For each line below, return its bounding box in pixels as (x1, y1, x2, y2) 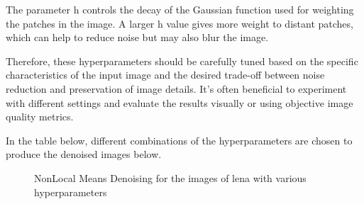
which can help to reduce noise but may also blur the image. (6, 30, 269, 45)
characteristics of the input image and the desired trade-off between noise (6, 67, 325, 82)
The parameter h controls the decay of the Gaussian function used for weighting (6, 2, 354, 16)
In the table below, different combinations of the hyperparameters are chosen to (6, 132, 353, 147)
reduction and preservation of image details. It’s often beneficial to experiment (6, 81, 347, 96)
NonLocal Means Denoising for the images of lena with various (34, 170, 307, 185)
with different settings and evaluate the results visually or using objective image (6, 95, 353, 110)
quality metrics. (6, 109, 74, 124)
